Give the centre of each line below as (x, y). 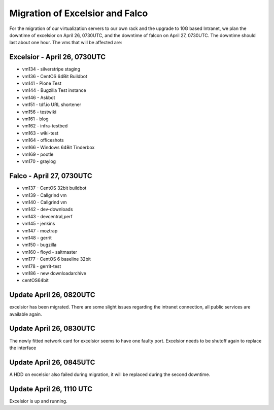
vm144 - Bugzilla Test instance (54, 90)
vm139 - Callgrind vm (44, 195)
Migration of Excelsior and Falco (79, 13)
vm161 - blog (35, 119)
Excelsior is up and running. (39, 401)
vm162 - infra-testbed (45, 126)
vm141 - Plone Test (42, 83)
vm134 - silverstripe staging (51, 69)
